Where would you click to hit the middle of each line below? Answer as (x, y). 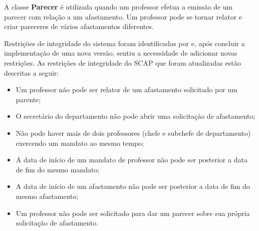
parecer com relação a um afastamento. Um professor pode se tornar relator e (123, 16)
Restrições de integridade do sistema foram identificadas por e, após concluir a (124, 43)
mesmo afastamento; (47, 196)
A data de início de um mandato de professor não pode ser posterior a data (132, 160)
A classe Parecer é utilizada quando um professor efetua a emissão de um (118, 7)
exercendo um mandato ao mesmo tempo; (80, 143)
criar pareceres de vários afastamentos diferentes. (79, 26)
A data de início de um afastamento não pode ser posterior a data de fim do (133, 186)
